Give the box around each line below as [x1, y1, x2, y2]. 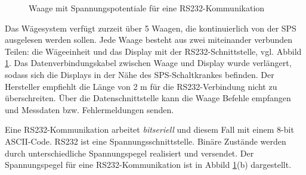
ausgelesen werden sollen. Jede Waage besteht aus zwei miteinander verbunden [5, 33, 293, 46]
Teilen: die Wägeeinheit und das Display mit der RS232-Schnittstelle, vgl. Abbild [5, 45, 302, 57]
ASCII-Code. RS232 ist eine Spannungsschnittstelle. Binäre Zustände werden [5, 135, 286, 147]
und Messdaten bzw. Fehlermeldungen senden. [5, 103, 174, 115]
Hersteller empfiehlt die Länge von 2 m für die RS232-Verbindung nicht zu [5, 80, 277, 92]
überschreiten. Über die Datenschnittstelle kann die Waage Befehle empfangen [5, 92, 291, 104]
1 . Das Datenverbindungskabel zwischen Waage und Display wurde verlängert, [5, 57, 292, 69]
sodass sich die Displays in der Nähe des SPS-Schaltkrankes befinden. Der [5, 68, 274, 80]
